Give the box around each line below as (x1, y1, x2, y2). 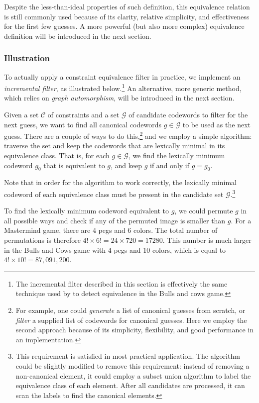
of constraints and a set (47, 109, 120, 120)
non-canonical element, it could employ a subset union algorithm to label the (15, 370, 251, 381)
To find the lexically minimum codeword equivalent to (4, 205, 169, 216)
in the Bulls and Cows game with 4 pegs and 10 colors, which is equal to (4, 244, 226, 255)
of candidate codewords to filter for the (129, 109, 248, 120)
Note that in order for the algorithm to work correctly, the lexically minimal (4, 177, 237, 188)
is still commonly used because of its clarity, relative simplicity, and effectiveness (4, 11, 250, 21)
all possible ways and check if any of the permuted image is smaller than (4, 215, 226, 225)
